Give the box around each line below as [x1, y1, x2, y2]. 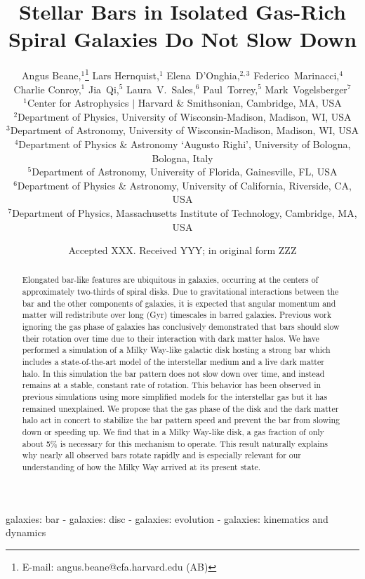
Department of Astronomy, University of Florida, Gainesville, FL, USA [32, 164, 338, 179]
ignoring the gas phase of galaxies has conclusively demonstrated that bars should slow [22, 321, 340, 333]
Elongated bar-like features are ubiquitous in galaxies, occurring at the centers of [22, 274, 319, 286]
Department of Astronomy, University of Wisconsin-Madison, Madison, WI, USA [10, 123, 359, 138]
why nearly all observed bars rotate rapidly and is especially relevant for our [22, 449, 302, 461]
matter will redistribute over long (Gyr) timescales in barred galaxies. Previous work [22, 309, 331, 321]
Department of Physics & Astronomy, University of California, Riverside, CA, [17, 178, 352, 192]
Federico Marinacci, [253, 67, 340, 82]
